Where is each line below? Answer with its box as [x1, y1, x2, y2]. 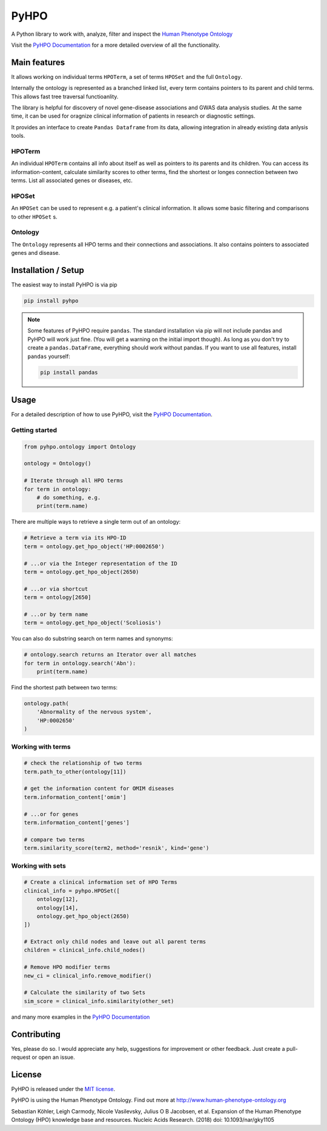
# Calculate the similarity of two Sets [24, 989, 145, 996]
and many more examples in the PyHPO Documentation [11, 1013, 150, 1021]
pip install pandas [40, 369, 98, 376]
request [11, 1053, 31, 1061]
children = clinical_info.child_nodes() [24, 947, 145, 954]
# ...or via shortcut [24, 586, 88, 592]
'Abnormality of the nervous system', [36, 709, 152, 715]
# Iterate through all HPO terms [24, 477, 124, 484]
